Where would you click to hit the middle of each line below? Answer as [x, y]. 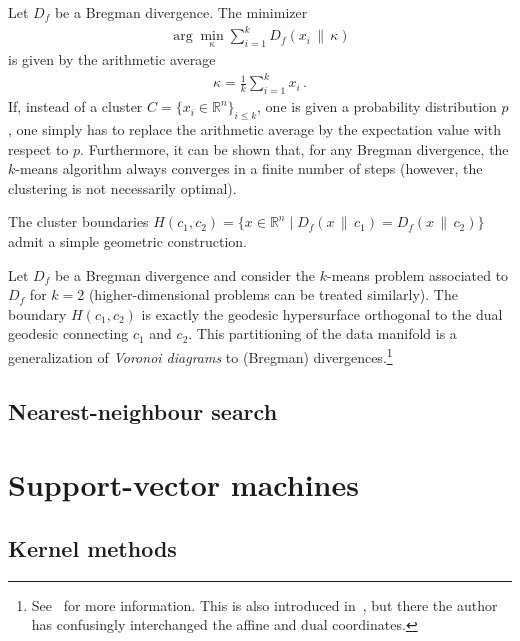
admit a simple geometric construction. [127, 241]
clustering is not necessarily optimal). [122, 187]
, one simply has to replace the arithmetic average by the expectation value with [254, 129]
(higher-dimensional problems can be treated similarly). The [273, 294]
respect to [38, 148]
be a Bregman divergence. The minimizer [181, 12]
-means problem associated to [418, 274]
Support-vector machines [183, 484]
